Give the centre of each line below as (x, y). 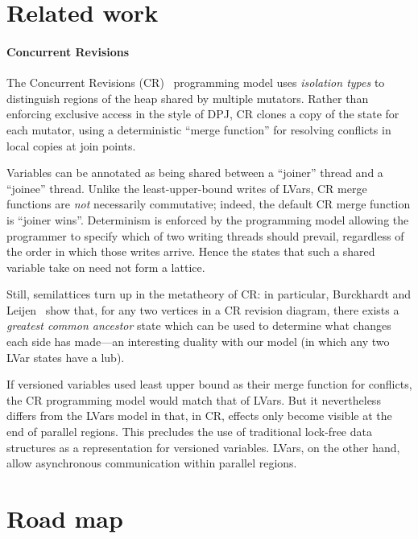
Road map (65, 518)
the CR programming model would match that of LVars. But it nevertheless (194, 399)
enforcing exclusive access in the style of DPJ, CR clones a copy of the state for (203, 114)
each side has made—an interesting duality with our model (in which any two (198, 342)
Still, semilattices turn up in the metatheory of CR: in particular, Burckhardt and (209, 294)
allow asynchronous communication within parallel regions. (152, 463)
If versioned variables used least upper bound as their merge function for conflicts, (209, 384)
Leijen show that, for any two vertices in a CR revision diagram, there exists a (203, 309)
